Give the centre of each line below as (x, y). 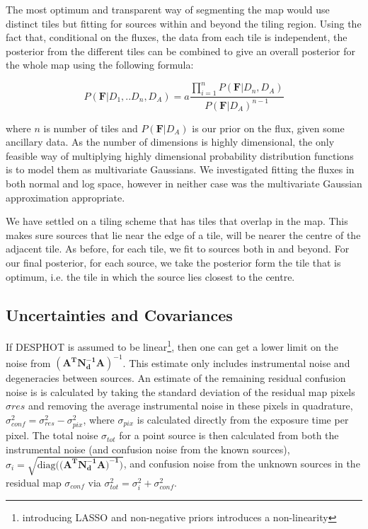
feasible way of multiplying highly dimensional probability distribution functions (180, 155)
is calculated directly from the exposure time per (243, 419)
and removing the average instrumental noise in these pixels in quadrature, (191, 406)
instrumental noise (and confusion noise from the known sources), (148, 449)
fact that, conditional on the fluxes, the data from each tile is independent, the (177, 37)
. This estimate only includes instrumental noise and (236, 362)
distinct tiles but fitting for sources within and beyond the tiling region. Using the (184, 23)
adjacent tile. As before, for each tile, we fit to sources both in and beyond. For (178, 249)
